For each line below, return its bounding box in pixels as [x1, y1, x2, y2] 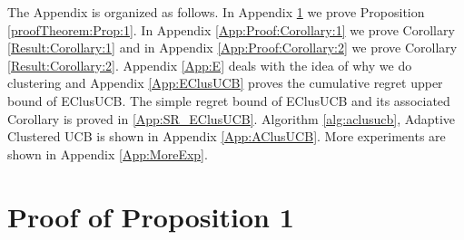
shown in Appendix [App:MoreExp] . [7, 144, 208, 163]
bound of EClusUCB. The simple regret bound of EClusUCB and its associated [7, 91, 450, 110]
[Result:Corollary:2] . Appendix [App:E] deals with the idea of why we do [7, 55, 412, 74]
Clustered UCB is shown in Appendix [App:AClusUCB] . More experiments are [7, 127, 446, 146]
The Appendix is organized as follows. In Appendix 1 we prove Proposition [7, 3, 425, 21]
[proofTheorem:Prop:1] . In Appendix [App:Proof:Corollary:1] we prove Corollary [7, 20, 455, 39]
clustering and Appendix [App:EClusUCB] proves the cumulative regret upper [7, 73, 443, 92]
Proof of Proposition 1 [7, 197, 294, 235]
